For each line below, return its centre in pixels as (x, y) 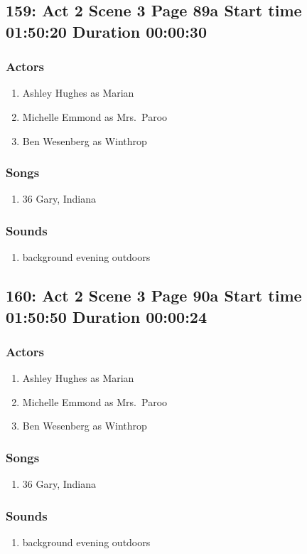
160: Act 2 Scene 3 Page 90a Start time (154, 295)
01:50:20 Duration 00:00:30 (106, 31)
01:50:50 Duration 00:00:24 (106, 316)
